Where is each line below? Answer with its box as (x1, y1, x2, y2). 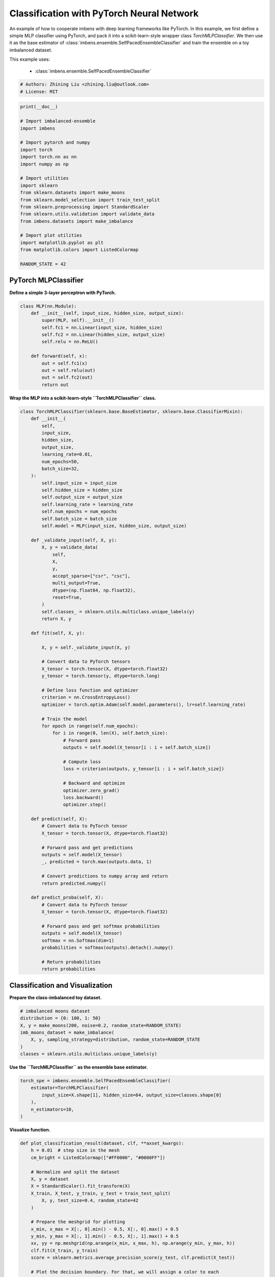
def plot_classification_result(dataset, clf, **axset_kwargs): (20, 1140, 184, 1146)
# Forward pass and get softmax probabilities (41, 923, 160, 929)
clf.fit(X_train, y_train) (31, 1247, 99, 1254)
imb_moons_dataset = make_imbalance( (20, 1029, 115, 1035)
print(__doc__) (20, 104, 58, 110)
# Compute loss (63, 759, 101, 765)
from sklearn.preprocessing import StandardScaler (20, 204, 150, 209)
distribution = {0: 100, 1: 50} (20, 1015, 101, 1021)
